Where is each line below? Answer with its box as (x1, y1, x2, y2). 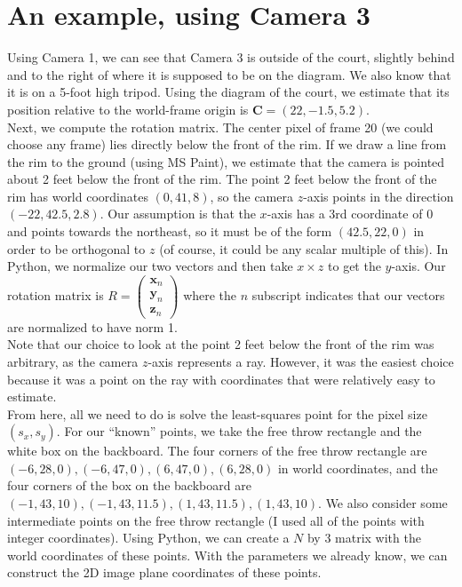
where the (183, 285, 237, 304)
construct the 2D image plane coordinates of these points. (7, 563, 322, 582)
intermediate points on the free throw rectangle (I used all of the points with (7, 511, 425, 529)
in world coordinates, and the (277, 458, 438, 477)
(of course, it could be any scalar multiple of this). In (159, 239, 449, 258)
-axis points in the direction (303, 186, 454, 205)
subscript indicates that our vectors (251, 285, 445, 304)
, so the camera (210, 186, 293, 205)
